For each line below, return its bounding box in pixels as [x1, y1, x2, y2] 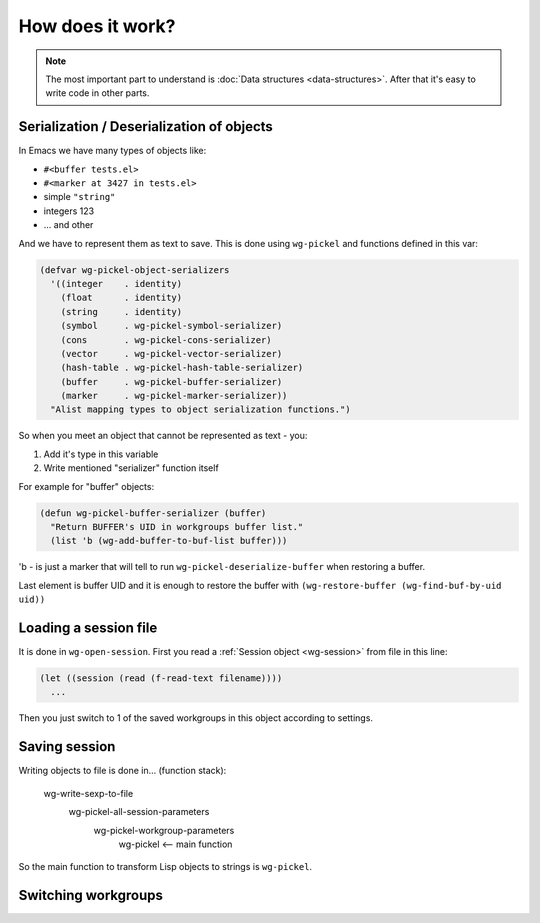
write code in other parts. [45, 87, 150, 99]
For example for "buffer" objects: [18, 480, 155, 492]
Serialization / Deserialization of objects [18, 118, 274, 135]
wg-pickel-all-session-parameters [68, 806, 210, 818]
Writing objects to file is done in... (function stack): [18, 765, 227, 777]
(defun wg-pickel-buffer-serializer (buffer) [39, 507, 267, 519]
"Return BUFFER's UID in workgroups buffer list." [50, 521, 304, 532]
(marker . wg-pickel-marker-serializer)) [60, 390, 288, 402]
